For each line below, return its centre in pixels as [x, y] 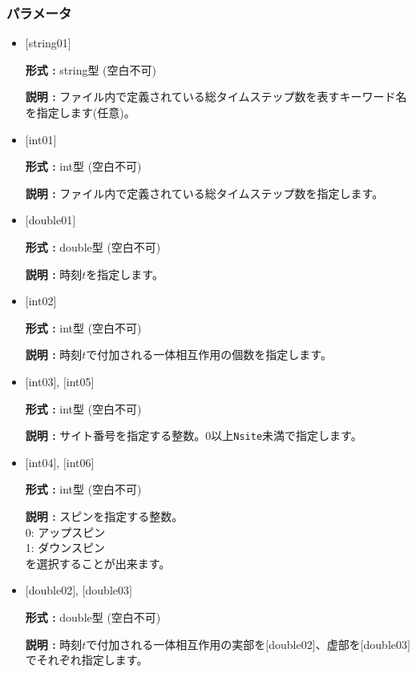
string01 [48, 43]
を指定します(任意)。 [80, 112]
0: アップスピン [65, 532]
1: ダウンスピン [65, 548]
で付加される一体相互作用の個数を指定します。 [209, 355]
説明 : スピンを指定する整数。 [104, 516]
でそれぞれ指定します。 [87, 660]
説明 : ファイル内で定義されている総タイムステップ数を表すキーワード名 [216, 97]
